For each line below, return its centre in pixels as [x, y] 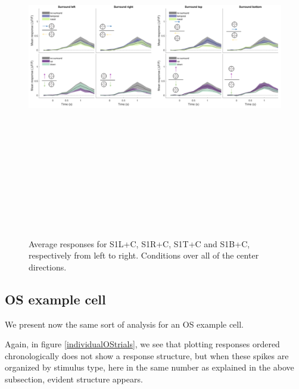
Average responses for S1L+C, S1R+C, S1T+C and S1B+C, [139, 243]
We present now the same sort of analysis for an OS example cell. [124, 324]
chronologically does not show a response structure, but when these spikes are [147, 355]
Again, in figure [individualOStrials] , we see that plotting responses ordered [142, 344]
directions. [48, 267]
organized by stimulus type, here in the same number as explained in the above [149, 367]
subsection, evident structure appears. [74, 379]
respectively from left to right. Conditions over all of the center [144, 255]
